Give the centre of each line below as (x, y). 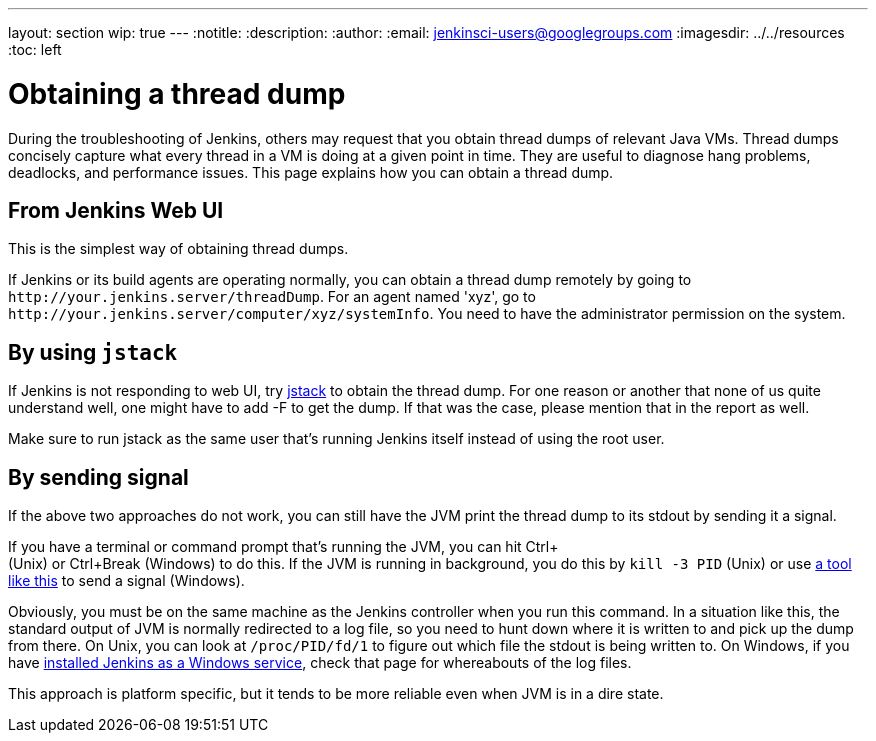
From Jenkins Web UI (116, 210)
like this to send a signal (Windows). (126, 581)
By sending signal (98, 477)
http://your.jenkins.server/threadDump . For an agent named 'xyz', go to (272, 297)
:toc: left (35, 49)
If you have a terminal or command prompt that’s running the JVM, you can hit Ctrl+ (283, 547)
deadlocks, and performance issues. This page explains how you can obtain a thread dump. (311, 172)
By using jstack (93, 352)
